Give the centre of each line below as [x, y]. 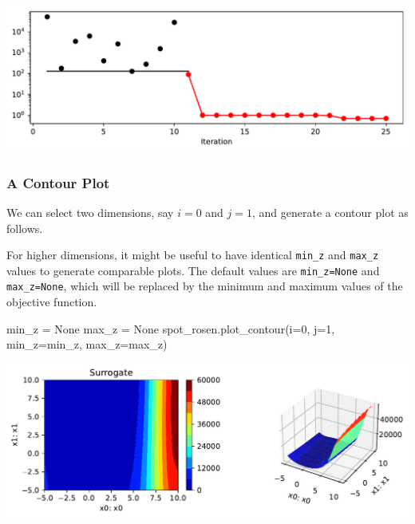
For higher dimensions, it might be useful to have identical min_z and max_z [193, 255]
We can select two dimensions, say [90, 212]
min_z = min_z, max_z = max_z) [87, 344]
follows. [25, 228]
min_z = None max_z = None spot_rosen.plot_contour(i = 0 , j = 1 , [171, 328]
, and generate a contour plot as [330, 212]
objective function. [52, 302]
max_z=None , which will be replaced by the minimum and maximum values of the [205, 286]
